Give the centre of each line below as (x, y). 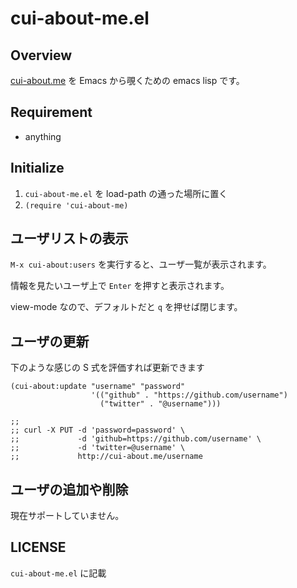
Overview (41, 55)
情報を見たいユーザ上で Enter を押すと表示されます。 (120, 286)
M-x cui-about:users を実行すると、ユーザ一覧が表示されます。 (141, 264)
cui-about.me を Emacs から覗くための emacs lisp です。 (127, 80)
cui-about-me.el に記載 (58, 573)
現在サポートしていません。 (67, 516)
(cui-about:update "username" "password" (98, 387)
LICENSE (38, 547)
